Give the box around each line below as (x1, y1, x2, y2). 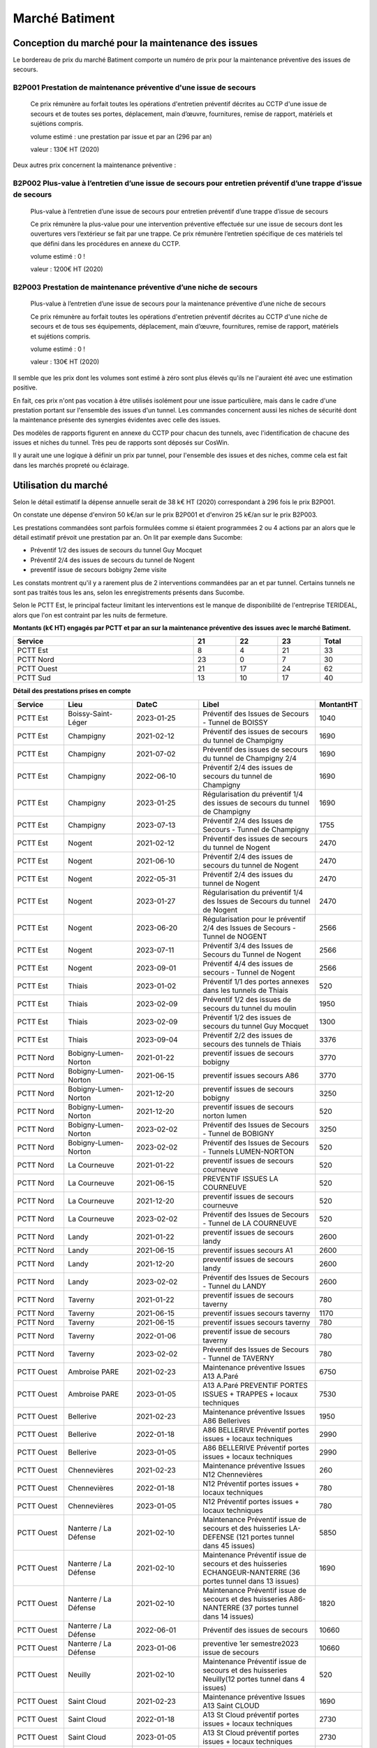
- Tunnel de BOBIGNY (202, 1129, 274, 1138)
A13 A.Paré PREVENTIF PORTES (202, 1380, 309, 1390)
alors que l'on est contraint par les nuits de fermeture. (13, 610, 168, 619)
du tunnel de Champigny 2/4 (202, 753, 297, 763)
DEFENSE (202, 1532, 235, 1542)
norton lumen (202, 1110, 247, 1120)
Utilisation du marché (13, 479, 108, 491)
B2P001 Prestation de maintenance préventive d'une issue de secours (13, 83, 256, 92)
